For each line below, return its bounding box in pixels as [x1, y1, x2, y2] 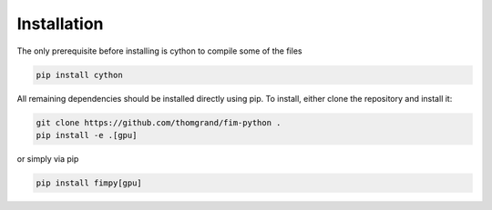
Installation [16, 14, 104, 34]
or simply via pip [16, 153, 79, 164]
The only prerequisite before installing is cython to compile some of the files [16, 45, 302, 56]
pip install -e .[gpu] [36, 130, 138, 140]
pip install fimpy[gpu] [36, 177, 143, 188]
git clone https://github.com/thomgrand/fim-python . [36, 117, 282, 127]
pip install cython [36, 69, 123, 80]
